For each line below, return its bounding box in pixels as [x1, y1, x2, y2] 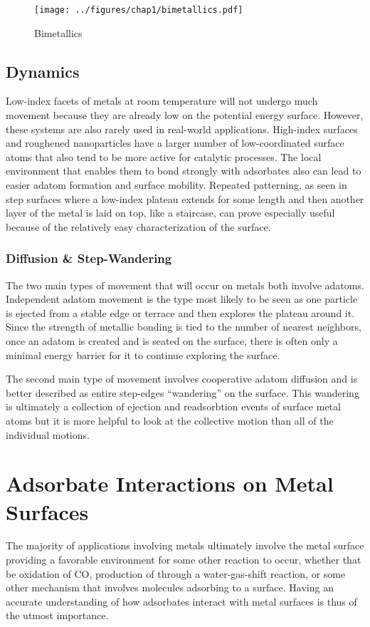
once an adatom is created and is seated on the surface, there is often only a [6, 333, 338, 348]
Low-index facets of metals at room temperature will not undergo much [6, 93, 318, 108]
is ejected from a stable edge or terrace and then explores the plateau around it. [6, 305, 355, 320]
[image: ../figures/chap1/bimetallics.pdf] [34, 5, 243, 15]
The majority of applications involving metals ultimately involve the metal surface [6, 538, 364, 553]
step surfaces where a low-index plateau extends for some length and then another [6, 191, 364, 206]
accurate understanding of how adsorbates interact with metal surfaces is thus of [6, 594, 357, 608]
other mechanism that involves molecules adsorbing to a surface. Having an [6, 580, 334, 595]
